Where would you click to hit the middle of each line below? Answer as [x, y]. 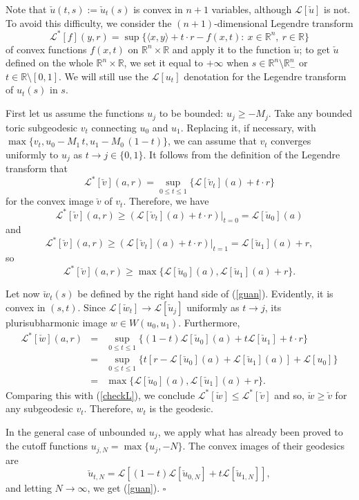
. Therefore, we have [166, 201]
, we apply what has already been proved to [250, 431]
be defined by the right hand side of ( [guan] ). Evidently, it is [205, 294]
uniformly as [213, 307]
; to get [314, 49]
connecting [114, 127]
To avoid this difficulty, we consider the [89, 22]
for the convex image [50, 201]
